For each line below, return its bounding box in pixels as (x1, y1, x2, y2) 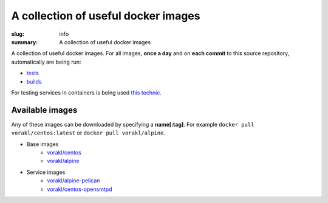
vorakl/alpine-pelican (47, 177, 100, 184)
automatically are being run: (11, 58, 81, 65)
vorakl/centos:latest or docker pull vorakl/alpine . (11, 129, 165, 136)
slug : (11, 30, 24, 38)
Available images (11, 105, 78, 115)
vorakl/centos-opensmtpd (47, 185, 112, 193)
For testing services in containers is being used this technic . (11, 88, 162, 96)
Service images (26, 168, 66, 176)
